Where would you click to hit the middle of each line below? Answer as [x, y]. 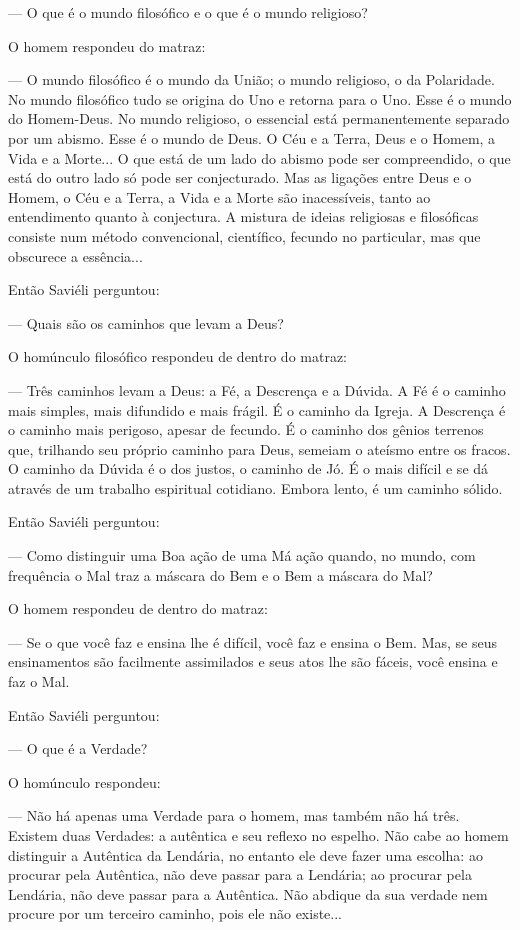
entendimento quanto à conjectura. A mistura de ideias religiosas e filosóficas [243, 216]
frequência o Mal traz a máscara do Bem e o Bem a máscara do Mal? [220, 574]
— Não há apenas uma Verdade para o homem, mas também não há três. [234, 815]
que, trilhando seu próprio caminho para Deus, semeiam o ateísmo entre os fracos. [259, 448]
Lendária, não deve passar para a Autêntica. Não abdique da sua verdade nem [248, 893]
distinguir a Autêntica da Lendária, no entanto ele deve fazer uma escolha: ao [245, 854]
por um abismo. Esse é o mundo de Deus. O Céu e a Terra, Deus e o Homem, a [252, 137]
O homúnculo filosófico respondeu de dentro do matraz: [178, 356]
